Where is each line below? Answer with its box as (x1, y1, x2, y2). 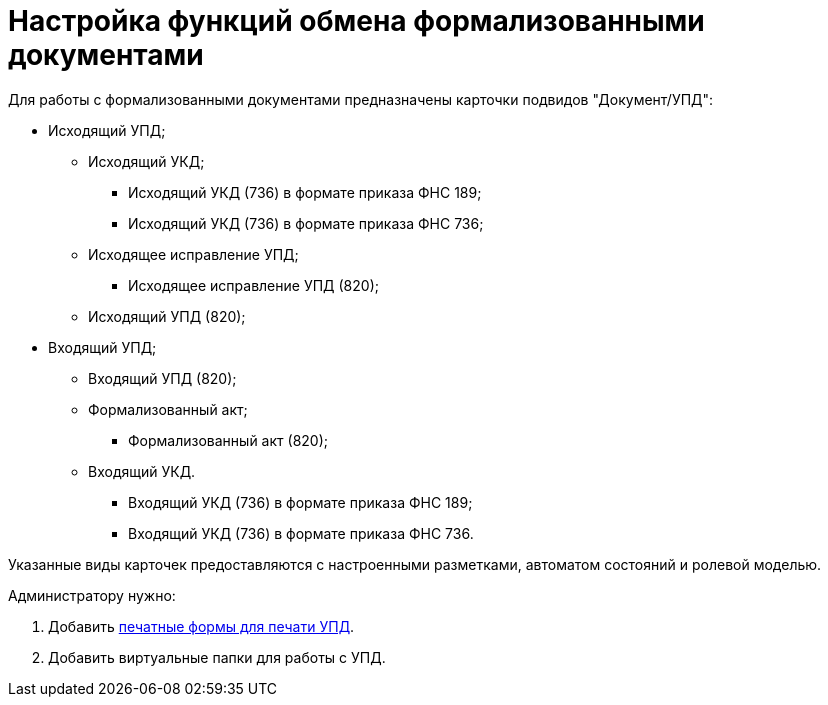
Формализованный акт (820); (128, 431, 328, 449)
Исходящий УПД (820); (88, 307, 246, 325)
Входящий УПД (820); (88, 369, 237, 387)
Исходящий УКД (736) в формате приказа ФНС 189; (128, 183, 482, 201)
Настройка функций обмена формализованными (8, 4, 705, 38)
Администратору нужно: (8, 586, 176, 604)
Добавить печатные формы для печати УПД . (48, 617, 355, 635)
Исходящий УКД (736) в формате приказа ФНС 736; (128, 214, 484, 232)
